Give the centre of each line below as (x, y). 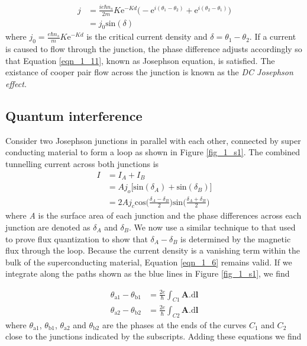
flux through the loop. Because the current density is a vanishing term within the (153, 250)
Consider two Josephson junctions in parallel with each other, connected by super (153, 140)
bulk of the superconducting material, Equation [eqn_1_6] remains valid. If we (149, 262)
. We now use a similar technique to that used (212, 227)
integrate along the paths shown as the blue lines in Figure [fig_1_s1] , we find (148, 273)
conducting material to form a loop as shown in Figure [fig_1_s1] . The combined (153, 152)
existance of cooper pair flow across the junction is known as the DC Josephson (149, 72)
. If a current (273, 36)
